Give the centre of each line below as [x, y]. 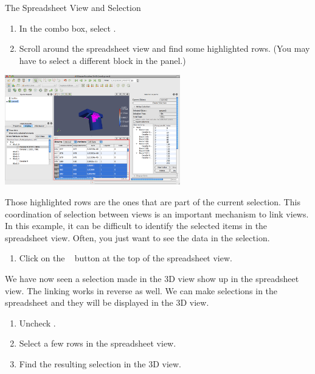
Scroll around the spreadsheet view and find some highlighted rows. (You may [164, 48]
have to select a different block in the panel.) [102, 60]
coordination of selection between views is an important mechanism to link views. [157, 213]
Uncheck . [37, 323]
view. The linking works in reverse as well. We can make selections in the [141, 290]
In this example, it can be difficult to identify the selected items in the [136, 226]
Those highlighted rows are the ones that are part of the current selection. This [153, 201]
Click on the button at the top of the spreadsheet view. [126, 258]
